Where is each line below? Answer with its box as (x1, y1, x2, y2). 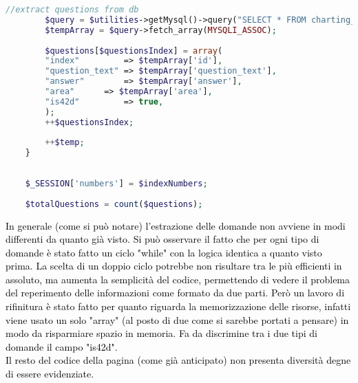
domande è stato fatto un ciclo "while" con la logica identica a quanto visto (6, 245, 322, 259)
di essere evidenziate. (6, 366, 94, 381)
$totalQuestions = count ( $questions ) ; (25, 199, 203, 209)
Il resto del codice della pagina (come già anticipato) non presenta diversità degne (6, 353, 351, 367)
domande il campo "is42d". (6, 339, 118, 353)
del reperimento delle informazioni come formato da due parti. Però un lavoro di (6, 285, 345, 300)
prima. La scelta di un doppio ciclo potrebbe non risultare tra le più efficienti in (6, 259, 342, 273)
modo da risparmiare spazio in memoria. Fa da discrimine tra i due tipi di (6, 326, 317, 340)
